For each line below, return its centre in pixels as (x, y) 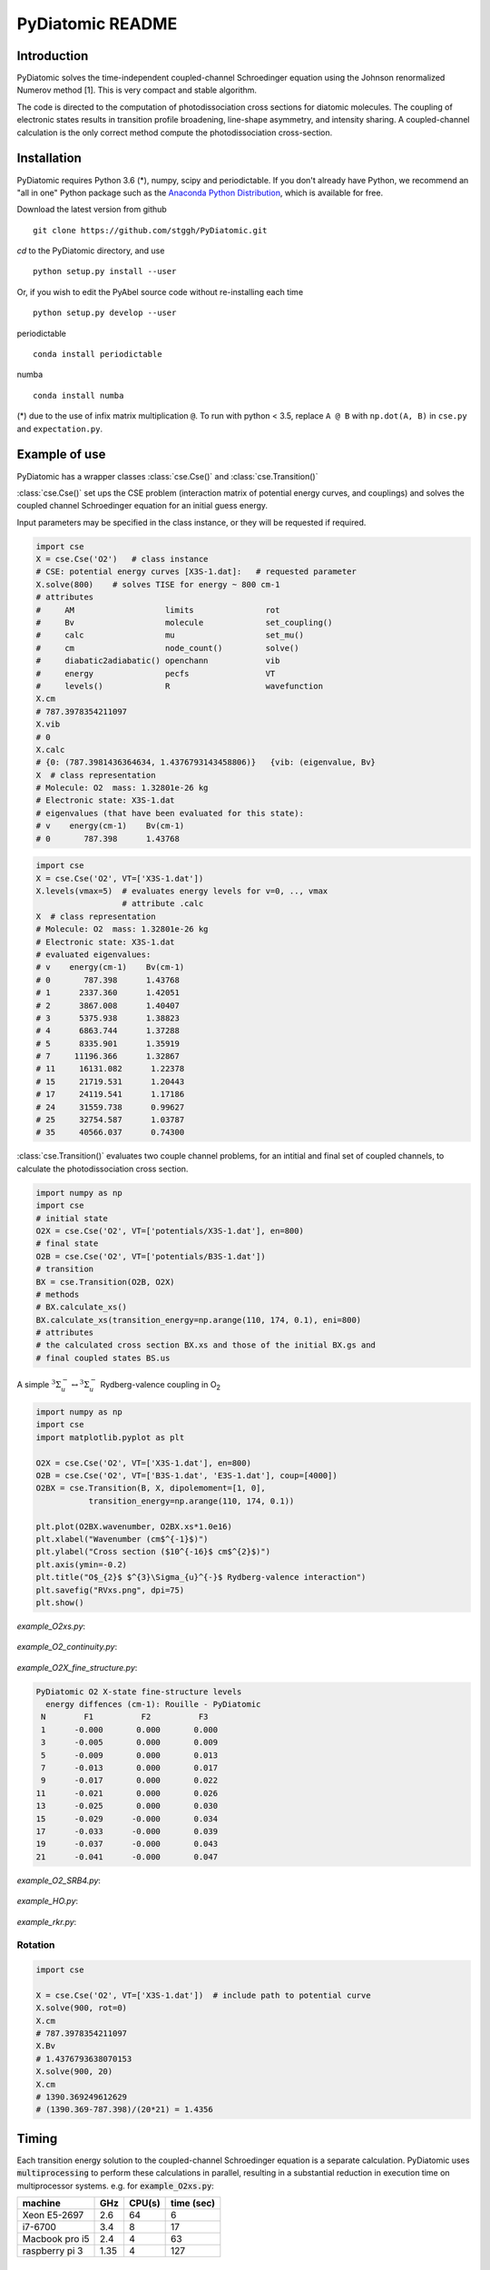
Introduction (53, 56)
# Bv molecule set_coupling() (184, 623)
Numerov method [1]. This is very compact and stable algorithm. (137, 90)
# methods (58, 1294)
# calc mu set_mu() (170, 635)
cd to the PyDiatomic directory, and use (91, 251)
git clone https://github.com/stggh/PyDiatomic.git (150, 230)
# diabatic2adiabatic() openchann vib (158, 661)
